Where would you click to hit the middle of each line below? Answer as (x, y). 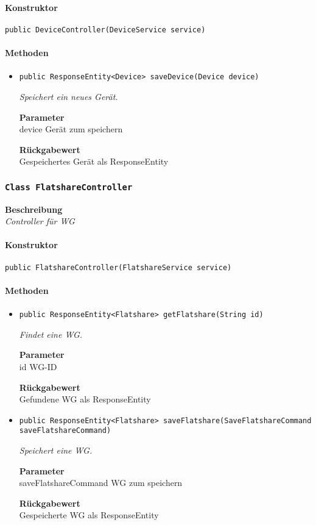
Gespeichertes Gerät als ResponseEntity (94, 161)
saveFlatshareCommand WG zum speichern (101, 483)
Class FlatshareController (69, 187)
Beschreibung (34, 209)
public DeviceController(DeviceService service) (105, 30)
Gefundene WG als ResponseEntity (85, 399)
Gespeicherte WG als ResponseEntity (89, 515)
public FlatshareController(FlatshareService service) (118, 267)
